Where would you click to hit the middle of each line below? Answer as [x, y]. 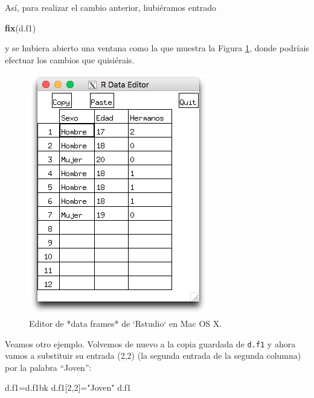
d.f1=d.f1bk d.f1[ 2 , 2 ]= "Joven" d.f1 [68, 387]
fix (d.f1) [21, 27]
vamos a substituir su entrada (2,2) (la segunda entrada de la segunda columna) [153, 355]
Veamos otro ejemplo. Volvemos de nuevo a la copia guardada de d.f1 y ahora [150, 343]
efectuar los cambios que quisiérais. [70, 59]
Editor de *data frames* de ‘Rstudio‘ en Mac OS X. [126, 323]
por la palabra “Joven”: [48, 367]
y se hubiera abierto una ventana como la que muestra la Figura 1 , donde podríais [157, 48]
